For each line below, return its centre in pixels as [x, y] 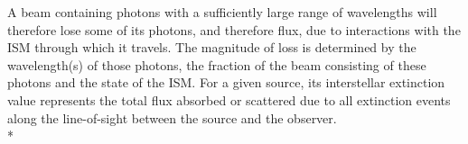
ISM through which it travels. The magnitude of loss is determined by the [212, 47]
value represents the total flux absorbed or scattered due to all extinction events [229, 99]
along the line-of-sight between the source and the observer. [172, 117]
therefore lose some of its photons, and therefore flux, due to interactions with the [234, 29]
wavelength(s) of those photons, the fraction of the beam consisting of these [217, 64]
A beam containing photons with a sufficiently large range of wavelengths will [222, 12]
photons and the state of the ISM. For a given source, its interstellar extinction [226, 82]
